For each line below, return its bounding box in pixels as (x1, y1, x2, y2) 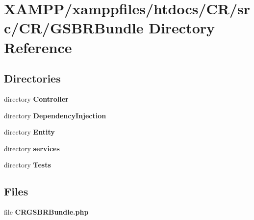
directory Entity (4, 127, 55, 137)
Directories (4, 71, 61, 86)
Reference (4, 37, 72, 57)
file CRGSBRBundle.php (4, 207, 89, 217)
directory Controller (4, 93, 69, 104)
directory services (4, 143, 60, 153)
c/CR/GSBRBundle (4, 18, 144, 38)
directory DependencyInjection (4, 110, 106, 120)
